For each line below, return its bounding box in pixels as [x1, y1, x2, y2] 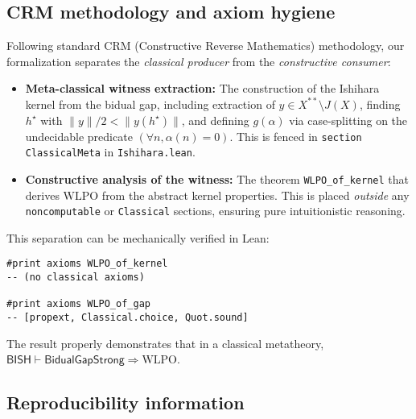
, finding [359, 95, 401, 112]
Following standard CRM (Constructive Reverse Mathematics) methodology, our [6, 37, 405, 54]
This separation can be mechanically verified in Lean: [6, 229, 270, 246]
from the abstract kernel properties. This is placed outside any [101, 186, 410, 203]
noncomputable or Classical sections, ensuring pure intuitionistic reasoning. [25, 202, 406, 219]
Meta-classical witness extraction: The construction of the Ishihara [25, 80, 380, 97]
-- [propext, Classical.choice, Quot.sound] [6, 312, 249, 324]
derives [25, 186, 60, 203]
